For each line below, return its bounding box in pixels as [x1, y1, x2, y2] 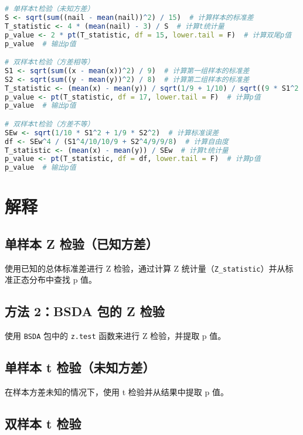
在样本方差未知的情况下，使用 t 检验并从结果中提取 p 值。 [5, 386, 229, 398]
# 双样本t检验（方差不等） [5, 119, 94, 128]
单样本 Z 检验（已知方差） [5, 234, 158, 252]
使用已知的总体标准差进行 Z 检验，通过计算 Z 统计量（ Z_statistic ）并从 [5, 262, 285, 274]
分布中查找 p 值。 [29, 273, 97, 286]
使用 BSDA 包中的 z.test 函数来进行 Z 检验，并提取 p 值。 [5, 330, 226, 342]
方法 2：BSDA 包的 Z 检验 [5, 302, 165, 320]
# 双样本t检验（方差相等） [5, 58, 94, 67]
